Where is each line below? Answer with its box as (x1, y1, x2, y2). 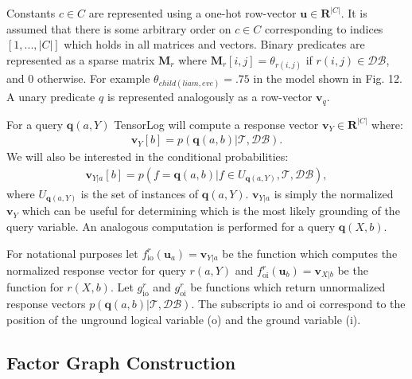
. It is (340, 5, 367, 21)
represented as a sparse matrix (6, 51, 155, 68)
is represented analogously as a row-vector (107, 88, 313, 105)
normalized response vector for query (6, 262, 186, 279)
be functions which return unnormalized (190, 279, 386, 295)
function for (6, 279, 64, 295)
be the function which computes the (222, 244, 398, 261)
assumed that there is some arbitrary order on (6, 20, 231, 37)
